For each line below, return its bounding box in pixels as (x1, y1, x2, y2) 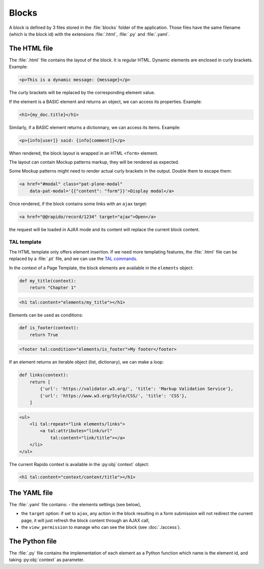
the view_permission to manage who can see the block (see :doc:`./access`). (21, 524, 181, 530)
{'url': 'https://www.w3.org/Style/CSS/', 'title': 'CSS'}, (40, 393, 187, 398)
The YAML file (9, 489, 53, 497)
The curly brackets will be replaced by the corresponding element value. (9, 90, 155, 96)
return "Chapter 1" (29, 284, 77, 290)
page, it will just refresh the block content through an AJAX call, (21, 517, 150, 523)
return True (29, 332, 59, 337)
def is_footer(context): (19, 325, 79, 331)
